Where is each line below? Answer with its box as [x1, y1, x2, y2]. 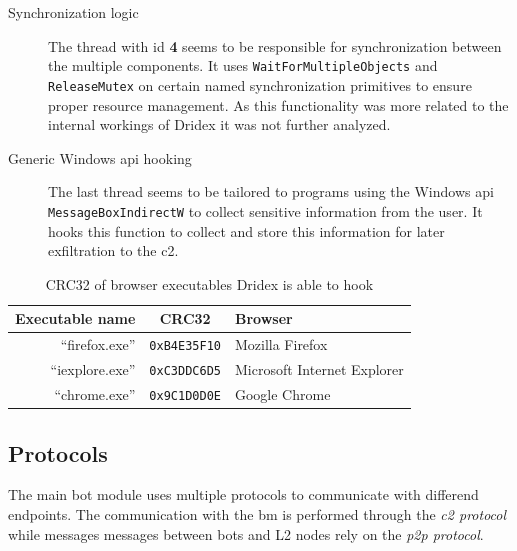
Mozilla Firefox [234, 334, 328, 355]
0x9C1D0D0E [149, 388, 221, 403]
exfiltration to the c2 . [48, 240, 179, 261]
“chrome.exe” [54, 384, 136, 404]
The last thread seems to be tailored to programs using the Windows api [48, 181, 494, 202]
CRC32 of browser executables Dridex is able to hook [45, 273, 374, 294]
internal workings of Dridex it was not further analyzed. [48, 114, 391, 135]
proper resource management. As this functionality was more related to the [48, 94, 509, 115]
